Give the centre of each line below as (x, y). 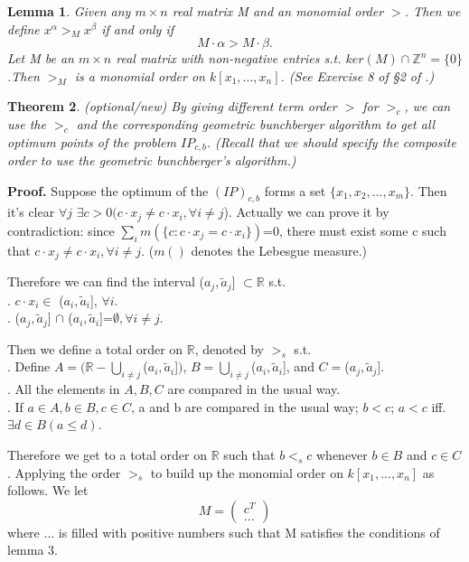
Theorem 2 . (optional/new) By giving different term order (172, 106)
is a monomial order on (140, 75)
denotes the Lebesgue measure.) (279, 250)
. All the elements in (64, 389)
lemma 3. (33, 550)
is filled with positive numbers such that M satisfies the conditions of (249, 532)
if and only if (137, 28)
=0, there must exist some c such (355, 230)
